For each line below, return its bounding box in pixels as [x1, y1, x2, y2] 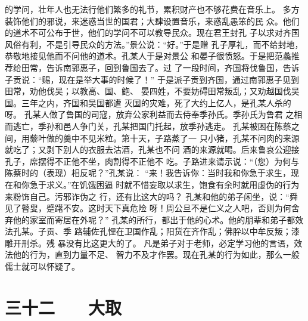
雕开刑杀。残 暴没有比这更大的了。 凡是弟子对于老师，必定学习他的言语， [5, 236, 294, 249]
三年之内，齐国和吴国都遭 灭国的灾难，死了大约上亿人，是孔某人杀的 [21, 96, 291, 109]
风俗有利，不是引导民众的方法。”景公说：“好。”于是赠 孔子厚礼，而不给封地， [5, 38, 303, 50]
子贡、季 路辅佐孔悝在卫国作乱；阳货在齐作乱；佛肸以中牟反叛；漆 [38, 225, 300, 237]
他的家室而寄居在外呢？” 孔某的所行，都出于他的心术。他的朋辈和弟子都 [13, 213, 295, 226]
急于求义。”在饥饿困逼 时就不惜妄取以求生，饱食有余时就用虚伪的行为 [29, 178, 300, 190]
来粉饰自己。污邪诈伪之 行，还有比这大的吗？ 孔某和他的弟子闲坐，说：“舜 [5, 190, 298, 202]
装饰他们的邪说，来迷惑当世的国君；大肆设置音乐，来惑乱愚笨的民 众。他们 [5, 14, 300, 27]
